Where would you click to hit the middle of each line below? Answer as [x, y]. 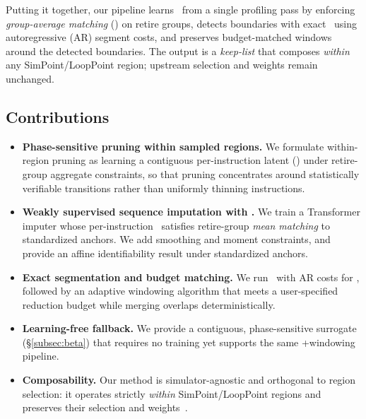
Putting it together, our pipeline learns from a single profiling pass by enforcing [181, 9]
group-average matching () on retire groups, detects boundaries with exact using [182, 23]
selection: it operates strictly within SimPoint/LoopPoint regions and [172, 393]
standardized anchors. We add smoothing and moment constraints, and [176, 239]
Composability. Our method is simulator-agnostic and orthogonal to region [189, 380]
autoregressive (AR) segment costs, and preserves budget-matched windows [169, 37]
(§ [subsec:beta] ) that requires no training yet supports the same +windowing [189, 342]
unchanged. [30, 78]
